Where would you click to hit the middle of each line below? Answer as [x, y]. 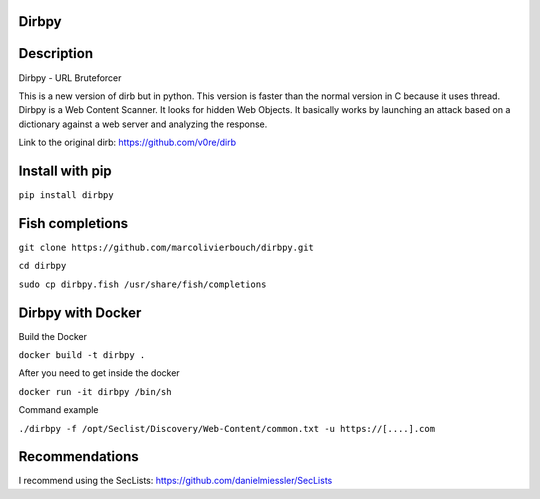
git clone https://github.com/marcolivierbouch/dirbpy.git [166, 247]
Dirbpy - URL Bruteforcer [70, 77]
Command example [58, 410]
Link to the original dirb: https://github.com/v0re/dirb [127, 142]
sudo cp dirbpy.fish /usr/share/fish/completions [142, 284]
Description [56, 53]
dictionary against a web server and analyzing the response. [143, 124]
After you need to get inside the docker [99, 373]
